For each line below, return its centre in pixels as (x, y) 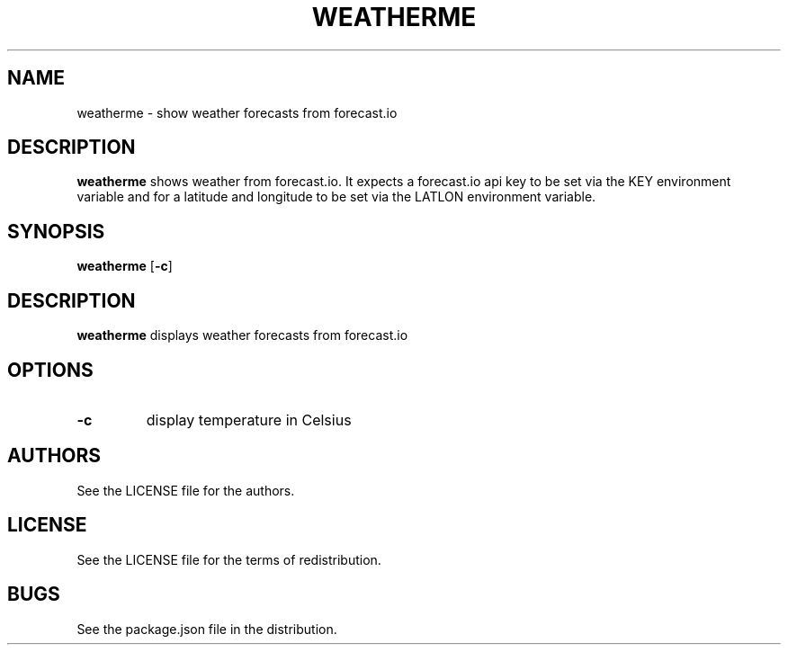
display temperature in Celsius (249, 420)
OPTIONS (50, 370)
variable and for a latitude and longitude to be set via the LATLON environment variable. (336, 197)
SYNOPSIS (56, 231)
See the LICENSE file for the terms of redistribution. (229, 559)
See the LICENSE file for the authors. (186, 490)
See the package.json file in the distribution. (207, 629)
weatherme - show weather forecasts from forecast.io (237, 112)
